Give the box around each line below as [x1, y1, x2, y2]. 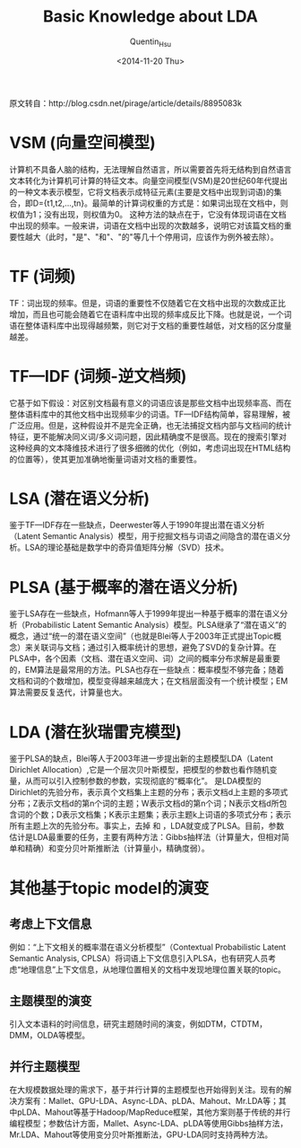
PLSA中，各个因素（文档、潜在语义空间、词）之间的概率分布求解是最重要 [9, 653, 280, 664]
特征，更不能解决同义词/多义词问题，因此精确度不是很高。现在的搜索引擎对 [9, 431, 288, 442]
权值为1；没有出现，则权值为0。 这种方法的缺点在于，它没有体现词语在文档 [9, 208, 287, 219]
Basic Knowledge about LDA [43, 6, 258, 27]
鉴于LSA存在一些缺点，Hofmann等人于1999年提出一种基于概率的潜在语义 [9, 608, 280, 619]
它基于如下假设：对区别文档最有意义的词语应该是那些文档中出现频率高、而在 [9, 397, 292, 408]
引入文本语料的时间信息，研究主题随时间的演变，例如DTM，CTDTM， [9, 1019, 268, 1029]
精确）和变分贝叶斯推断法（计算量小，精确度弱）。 [24, 843, 210, 854]
